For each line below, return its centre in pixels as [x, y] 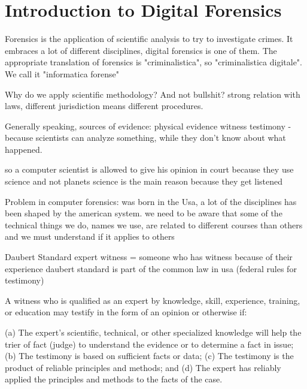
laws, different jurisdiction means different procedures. [104, 106]
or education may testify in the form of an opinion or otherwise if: [126, 312]
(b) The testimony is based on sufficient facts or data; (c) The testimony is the [149, 356]
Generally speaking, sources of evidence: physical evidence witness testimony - [148, 126]
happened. [24, 149]
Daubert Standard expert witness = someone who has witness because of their [149, 257]
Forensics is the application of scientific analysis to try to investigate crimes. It [149, 39]
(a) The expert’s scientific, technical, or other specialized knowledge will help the [153, 332]
